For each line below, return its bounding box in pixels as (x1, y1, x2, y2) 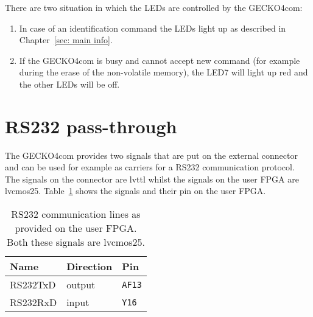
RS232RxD (10, 295, 57, 310)
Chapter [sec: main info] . (19, 33, 113, 46)
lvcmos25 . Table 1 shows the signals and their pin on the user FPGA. (5, 184, 266, 197)
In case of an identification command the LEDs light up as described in (19, 21, 286, 34)
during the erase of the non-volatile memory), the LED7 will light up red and (19, 66, 308, 78)
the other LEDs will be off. (19, 77, 120, 90)
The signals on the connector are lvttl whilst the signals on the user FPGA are (5, 172, 299, 185)
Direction (66, 259, 113, 274)
